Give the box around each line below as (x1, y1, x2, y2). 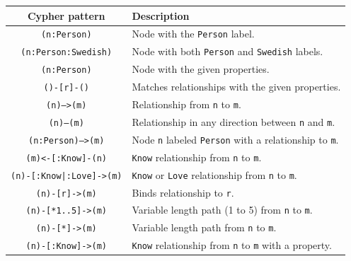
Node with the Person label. (132, 26, 255, 41)
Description (132, 8, 190, 23)
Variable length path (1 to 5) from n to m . (132, 202, 313, 217)
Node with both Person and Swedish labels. (132, 44, 323, 59)
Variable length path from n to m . (132, 220, 277, 235)
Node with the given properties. (132, 62, 270, 76)
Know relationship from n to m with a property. (132, 238, 332, 253)
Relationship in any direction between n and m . (132, 114, 335, 129)
